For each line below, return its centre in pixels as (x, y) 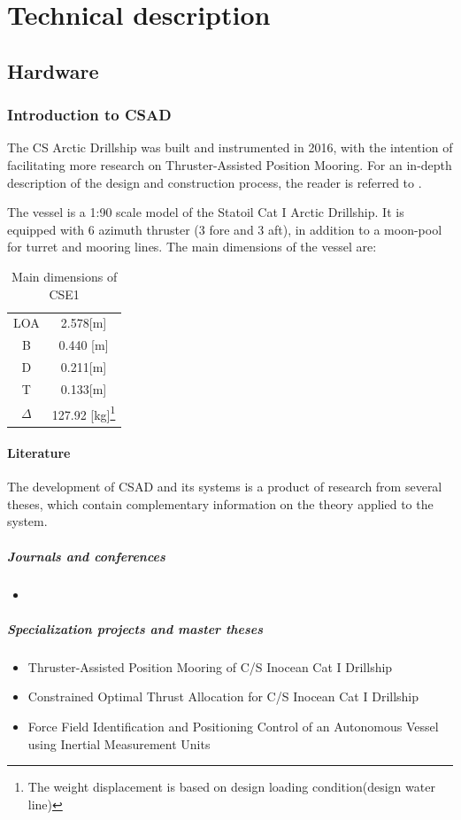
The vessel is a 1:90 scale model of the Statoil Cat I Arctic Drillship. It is (206, 212)
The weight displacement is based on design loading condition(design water (231, 787)
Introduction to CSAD (89, 115)
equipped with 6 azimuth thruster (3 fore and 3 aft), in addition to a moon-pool (225, 229)
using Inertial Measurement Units (119, 743)
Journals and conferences (86, 556)
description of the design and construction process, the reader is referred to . (215, 182)
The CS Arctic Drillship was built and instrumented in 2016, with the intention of (230, 147)
